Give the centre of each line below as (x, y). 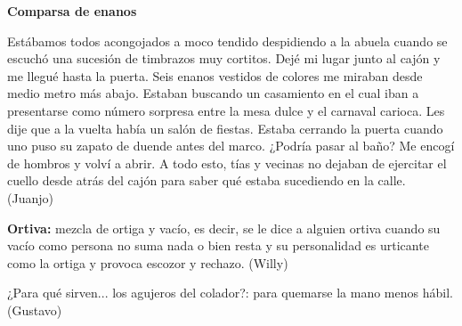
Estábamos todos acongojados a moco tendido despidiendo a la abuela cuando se (227, 41)
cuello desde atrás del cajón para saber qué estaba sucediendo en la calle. (207, 180)
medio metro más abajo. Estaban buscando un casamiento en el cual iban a (213, 93)
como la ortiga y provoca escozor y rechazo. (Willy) (148, 262)
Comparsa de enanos (72, 11)
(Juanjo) (30, 197)
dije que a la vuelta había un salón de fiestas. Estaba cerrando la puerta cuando (225, 128)
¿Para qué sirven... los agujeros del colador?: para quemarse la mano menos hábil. (230, 293)
